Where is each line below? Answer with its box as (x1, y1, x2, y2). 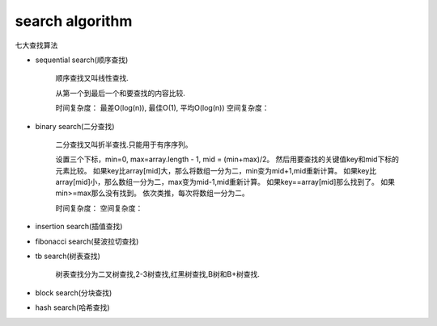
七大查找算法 (15, 40, 58, 50)
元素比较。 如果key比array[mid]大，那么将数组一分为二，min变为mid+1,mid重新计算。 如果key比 (55, 165, 377, 175)
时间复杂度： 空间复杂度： (55, 203, 143, 213)
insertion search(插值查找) (35, 222, 123, 232)
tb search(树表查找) (35, 251, 101, 261)
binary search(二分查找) (35, 121, 115, 131)
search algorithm (15, 12, 133, 30)
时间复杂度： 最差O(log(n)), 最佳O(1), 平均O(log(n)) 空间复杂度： (55, 103, 269, 113)
